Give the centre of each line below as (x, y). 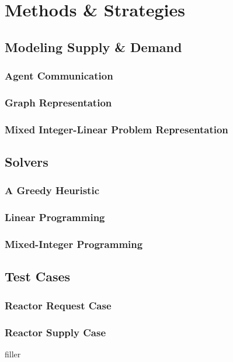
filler (13, 354)
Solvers (27, 162)
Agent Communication (59, 76)
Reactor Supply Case (55, 332)
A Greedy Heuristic (52, 190)
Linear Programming (55, 217)
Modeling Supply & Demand (93, 46)
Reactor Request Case (58, 305)
